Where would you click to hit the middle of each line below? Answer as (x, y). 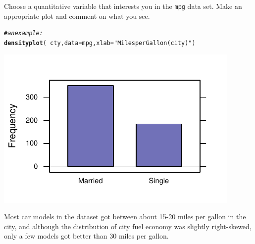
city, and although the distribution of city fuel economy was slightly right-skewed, (128, 226)
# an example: (24, 33)
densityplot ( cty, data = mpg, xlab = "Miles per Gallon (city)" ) (100, 43)
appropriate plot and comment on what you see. (77, 16)
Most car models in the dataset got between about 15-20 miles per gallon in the (125, 217)
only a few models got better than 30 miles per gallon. (86, 236)
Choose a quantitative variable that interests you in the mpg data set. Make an (123, 6)
